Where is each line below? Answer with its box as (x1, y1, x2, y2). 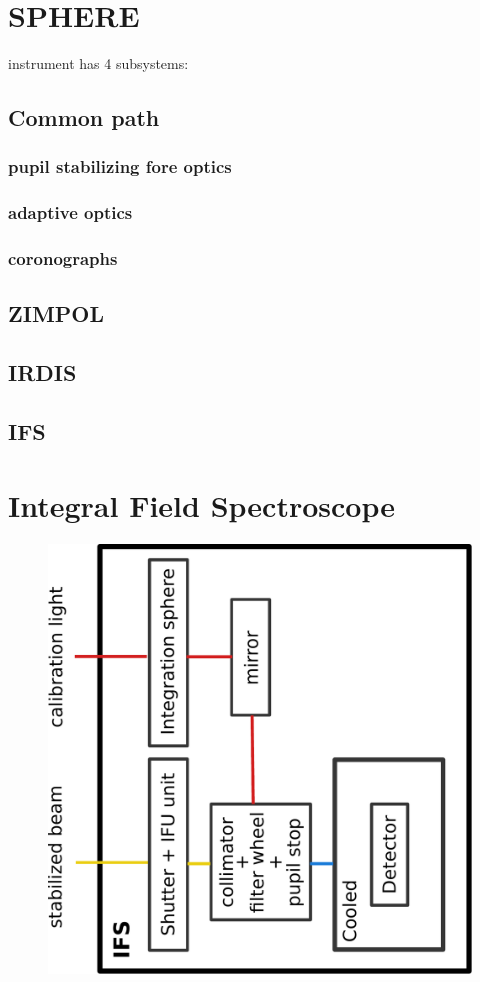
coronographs (8, 246, 118, 271)
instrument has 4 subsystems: (8, 53, 189, 74)
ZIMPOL (8, 298, 105, 329)
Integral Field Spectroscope (8, 484, 395, 525)
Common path (8, 102, 160, 133)
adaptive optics (8, 200, 133, 225)
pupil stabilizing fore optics (8, 154, 232, 179)
